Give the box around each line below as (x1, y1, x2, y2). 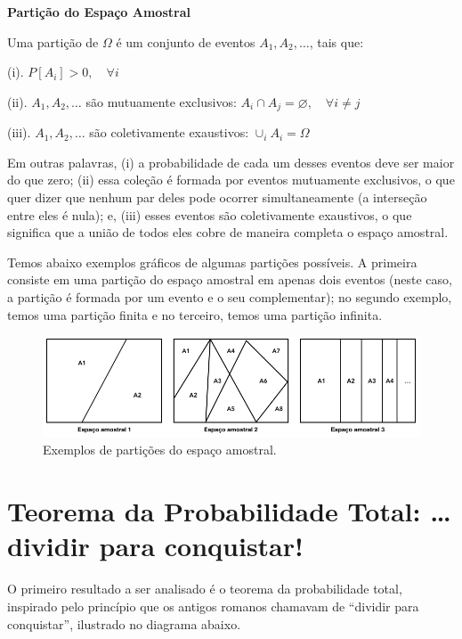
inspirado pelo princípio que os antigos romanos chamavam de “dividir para (7, 596, 419, 615)
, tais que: (309, 32, 364, 51)
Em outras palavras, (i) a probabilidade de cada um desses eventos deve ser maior (7, 152, 455, 171)
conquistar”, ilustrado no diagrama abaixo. (7, 614, 241, 633)
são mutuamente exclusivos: (85, 92, 237, 111)
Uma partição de (7, 32, 99, 51)
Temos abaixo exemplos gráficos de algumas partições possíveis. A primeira (7, 252, 417, 271)
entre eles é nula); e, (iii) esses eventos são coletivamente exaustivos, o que (7, 205, 412, 224)
